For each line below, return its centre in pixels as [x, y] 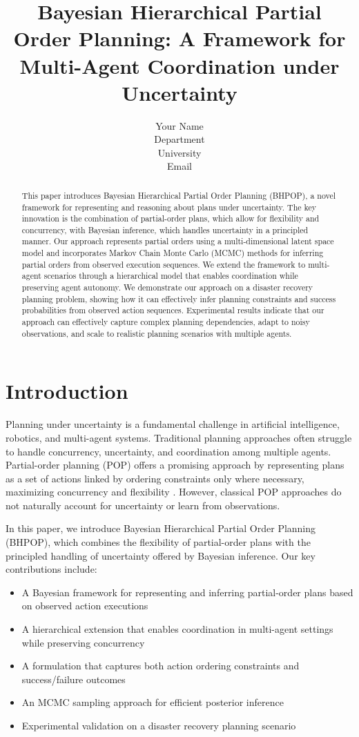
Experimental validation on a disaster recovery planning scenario [159, 726]
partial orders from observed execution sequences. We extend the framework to [164, 264]
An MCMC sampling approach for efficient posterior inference [153, 702]
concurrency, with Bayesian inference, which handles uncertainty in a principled [165, 229]
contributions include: [51, 569]
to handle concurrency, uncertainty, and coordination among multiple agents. [168, 451]
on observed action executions [85, 606]
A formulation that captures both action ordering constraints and [161, 666]
